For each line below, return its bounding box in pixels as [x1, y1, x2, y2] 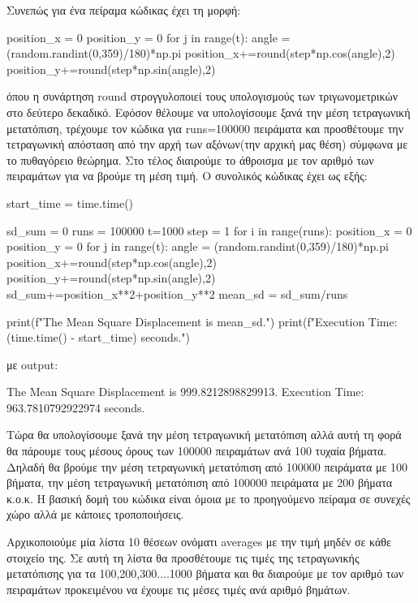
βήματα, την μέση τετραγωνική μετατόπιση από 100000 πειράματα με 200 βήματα [6, 474, 393, 491]
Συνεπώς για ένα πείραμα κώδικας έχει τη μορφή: [6, 2, 241, 18]
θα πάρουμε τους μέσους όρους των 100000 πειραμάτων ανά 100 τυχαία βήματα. [6, 442, 387, 459]
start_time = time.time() [6, 194, 134, 211]
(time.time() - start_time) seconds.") [6, 329, 190, 346]
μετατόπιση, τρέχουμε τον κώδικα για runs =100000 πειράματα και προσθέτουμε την [6, 119, 404, 136]
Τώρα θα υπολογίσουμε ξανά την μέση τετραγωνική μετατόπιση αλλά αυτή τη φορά [6, 426, 402, 443]
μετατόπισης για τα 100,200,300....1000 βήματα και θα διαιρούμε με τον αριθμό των [6, 565, 404, 582]
